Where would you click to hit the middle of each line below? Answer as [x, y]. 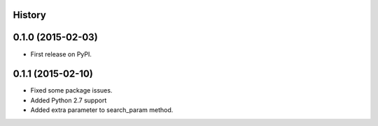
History [30, 15]
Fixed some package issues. [71, 90]
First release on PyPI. [61, 54]
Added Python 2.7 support [69, 100]
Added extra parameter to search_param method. [102, 110]
